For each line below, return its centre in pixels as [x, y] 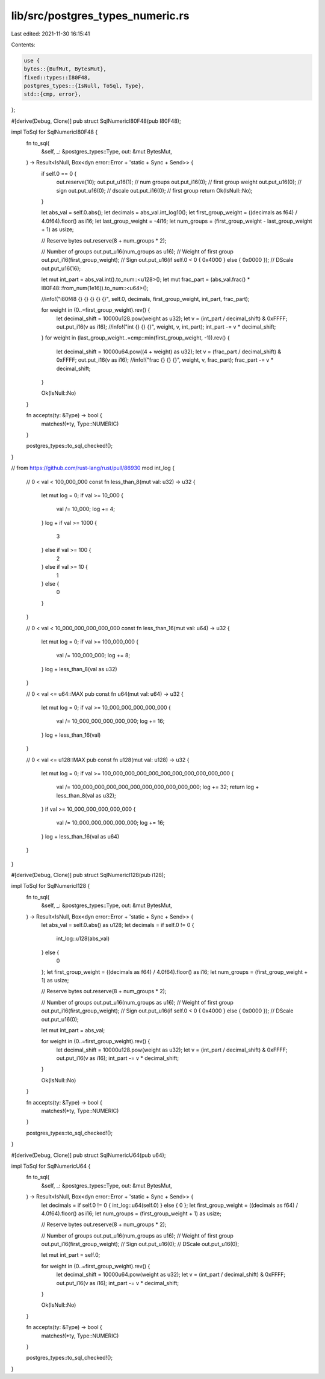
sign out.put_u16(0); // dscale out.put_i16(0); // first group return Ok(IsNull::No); [154, 190]
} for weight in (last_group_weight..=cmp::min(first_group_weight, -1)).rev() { [135, 338]
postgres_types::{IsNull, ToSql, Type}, [84, 86]
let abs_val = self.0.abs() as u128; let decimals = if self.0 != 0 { [118, 925]
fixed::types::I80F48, [57, 77]
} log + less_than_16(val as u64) [80, 836]
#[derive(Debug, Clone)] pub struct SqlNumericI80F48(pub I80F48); [96, 121]
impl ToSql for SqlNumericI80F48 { [54, 132]
